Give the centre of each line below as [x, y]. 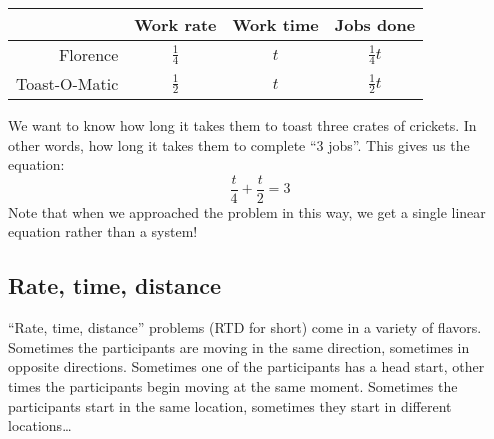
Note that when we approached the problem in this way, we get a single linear [247, 211]
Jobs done [375, 24]
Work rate [175, 24]
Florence [88, 54]
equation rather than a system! [103, 231]
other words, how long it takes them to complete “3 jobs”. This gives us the [239, 144]
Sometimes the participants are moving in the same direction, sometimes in [239, 346]
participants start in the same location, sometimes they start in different [230, 405]
